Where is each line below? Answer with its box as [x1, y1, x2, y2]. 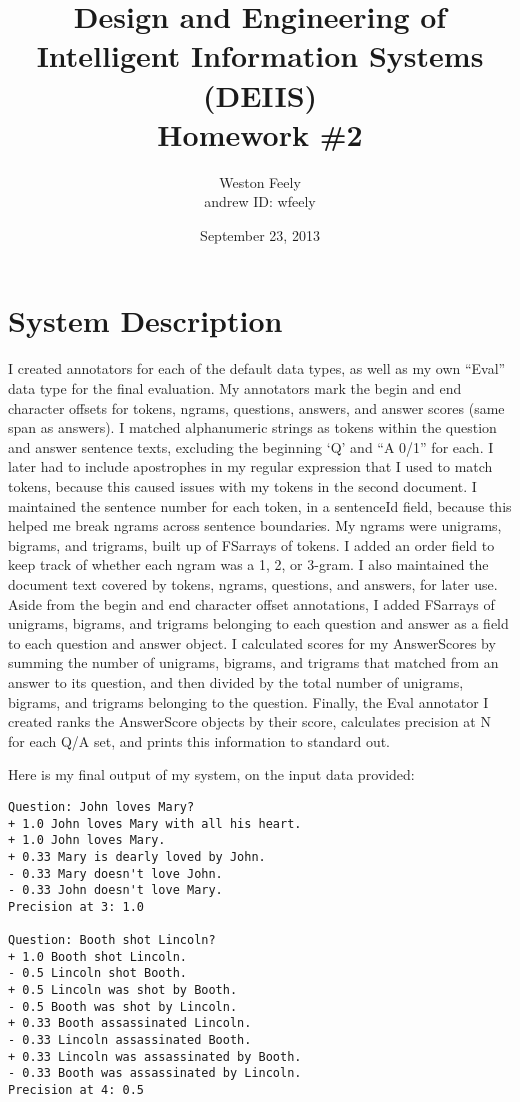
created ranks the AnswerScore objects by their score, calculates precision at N [8, 711, 491, 732]
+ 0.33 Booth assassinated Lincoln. [8, 1016, 252, 1031]
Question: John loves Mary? [8, 799, 195, 814]
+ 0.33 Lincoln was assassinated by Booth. [8, 1049, 302, 1064]
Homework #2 [157, 113, 363, 154]
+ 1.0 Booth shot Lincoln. [8, 949, 187, 964]
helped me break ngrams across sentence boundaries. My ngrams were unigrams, [8, 515, 502, 536]
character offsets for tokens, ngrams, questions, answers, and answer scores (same [8, 397, 505, 418]
